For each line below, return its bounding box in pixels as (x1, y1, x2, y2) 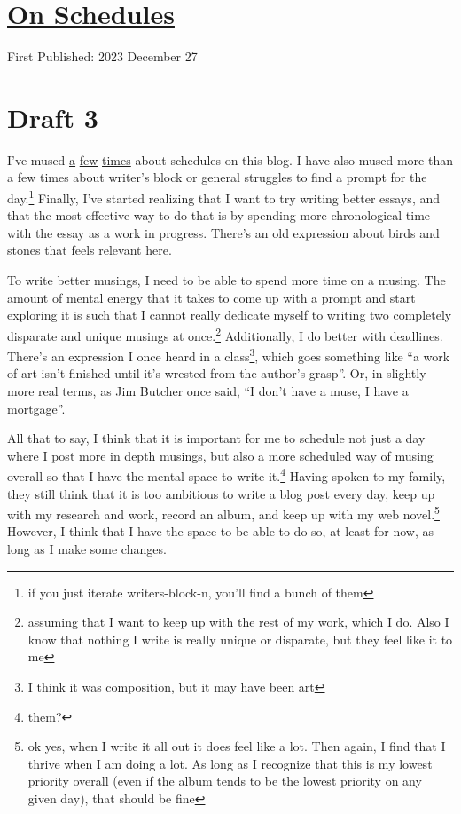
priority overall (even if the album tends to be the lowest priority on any (27, 771, 422, 790)
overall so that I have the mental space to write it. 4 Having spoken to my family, (7, 464, 446, 485)
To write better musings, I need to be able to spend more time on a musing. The (7, 271, 446, 289)
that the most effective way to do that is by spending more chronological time (7, 206, 431, 225)
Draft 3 (7, 99, 98, 135)
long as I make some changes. (7, 540, 167, 557)
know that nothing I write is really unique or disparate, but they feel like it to (27, 629, 453, 648)
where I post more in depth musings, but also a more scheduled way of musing (7, 446, 434, 464)
